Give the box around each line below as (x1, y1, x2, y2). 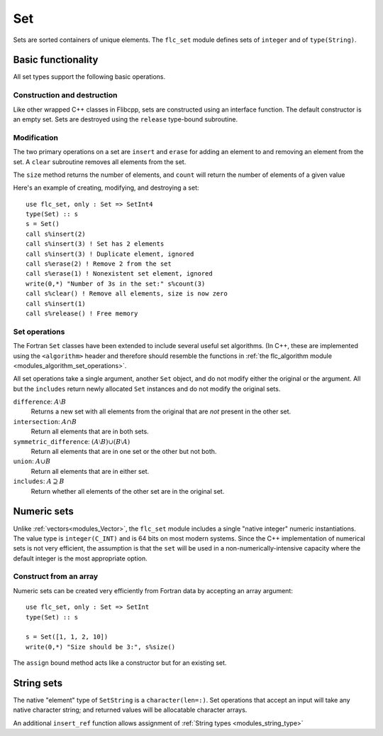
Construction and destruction (13, 90, 118, 100)
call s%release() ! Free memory (26, 309, 138, 318)
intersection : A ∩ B (13, 417, 77, 426)
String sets (13, 677, 63, 689)
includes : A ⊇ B (13, 477, 65, 486)
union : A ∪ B (13, 457, 51, 465)
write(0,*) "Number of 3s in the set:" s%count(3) (26, 279, 206, 288)
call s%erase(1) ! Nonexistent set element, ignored (26, 270, 213, 278)
